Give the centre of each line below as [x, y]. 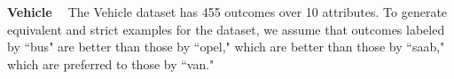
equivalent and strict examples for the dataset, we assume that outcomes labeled [226, 29]
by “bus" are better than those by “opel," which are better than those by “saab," [226, 47]
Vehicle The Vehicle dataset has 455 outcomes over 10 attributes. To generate [227, 12]
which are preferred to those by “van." [111, 63]
